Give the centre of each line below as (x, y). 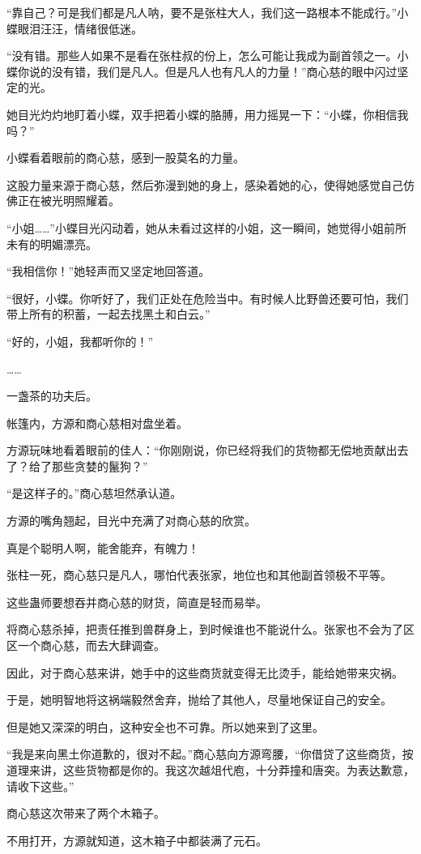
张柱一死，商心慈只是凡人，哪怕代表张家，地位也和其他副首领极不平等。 (199, 575)
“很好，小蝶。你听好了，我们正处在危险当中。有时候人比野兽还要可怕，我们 (208, 298)
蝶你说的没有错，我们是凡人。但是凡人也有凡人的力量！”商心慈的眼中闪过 (202, 71)
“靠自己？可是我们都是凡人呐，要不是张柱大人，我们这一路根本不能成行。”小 (208, 12)
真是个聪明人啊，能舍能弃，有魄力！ (103, 547)
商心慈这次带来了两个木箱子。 (86, 813)
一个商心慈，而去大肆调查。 (91, 645)
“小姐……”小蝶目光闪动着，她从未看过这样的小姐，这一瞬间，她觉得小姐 (195, 227)
